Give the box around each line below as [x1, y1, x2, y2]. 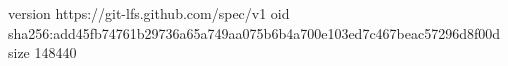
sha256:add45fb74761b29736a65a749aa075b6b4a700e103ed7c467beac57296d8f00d [8, 22, 501, 43]
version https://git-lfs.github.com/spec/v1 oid [8, 3, 290, 23]
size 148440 [8, 42, 77, 63]
